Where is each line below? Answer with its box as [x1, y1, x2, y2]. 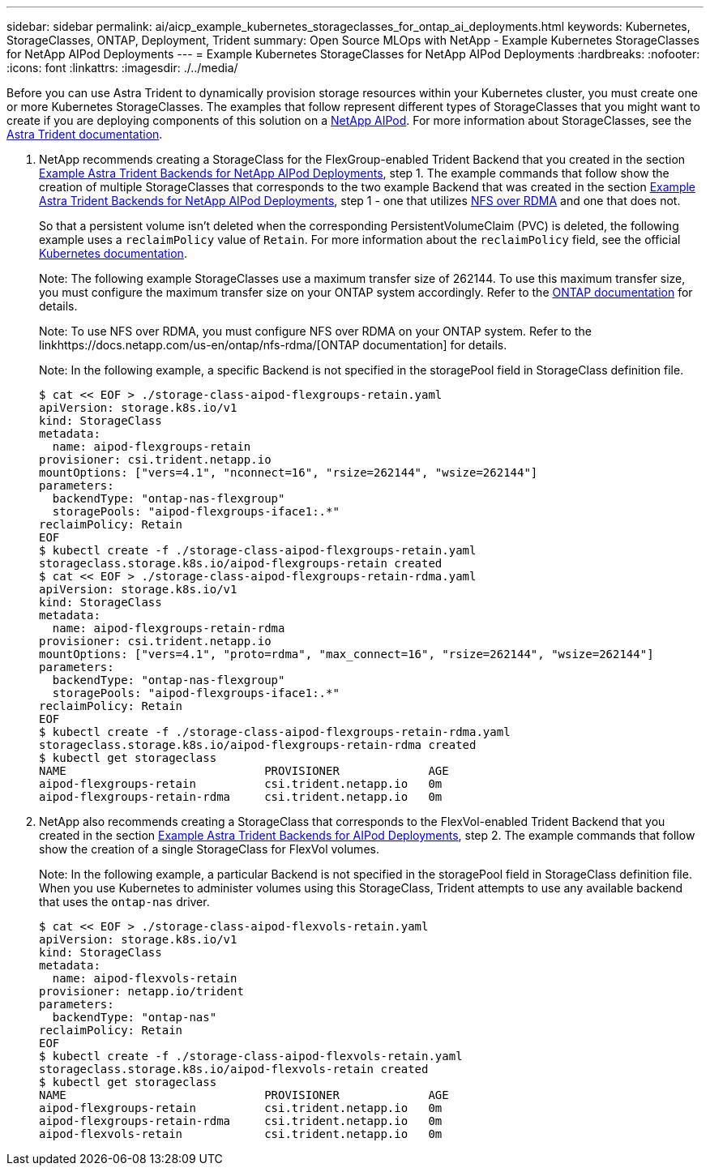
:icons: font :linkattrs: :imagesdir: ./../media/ [6, 61, 238, 75]
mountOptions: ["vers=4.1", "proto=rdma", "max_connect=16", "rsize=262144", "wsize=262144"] [39, 648, 654, 661]
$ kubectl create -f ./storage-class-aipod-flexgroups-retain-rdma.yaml [39, 725, 511, 738]
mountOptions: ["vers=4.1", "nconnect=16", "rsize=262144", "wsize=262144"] [39, 466, 538, 479]
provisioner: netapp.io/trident [39, 985, 244, 998]
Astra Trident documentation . [6, 127, 163, 141]
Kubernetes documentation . [39, 246, 187, 260]
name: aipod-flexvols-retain [52, 972, 237, 985]
